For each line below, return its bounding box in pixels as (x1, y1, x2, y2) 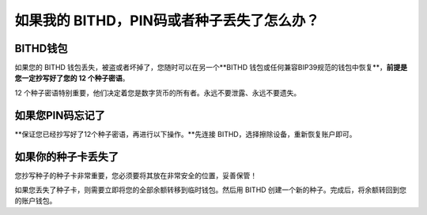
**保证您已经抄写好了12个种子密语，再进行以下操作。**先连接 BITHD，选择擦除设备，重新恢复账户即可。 (14, 129, 357, 139)
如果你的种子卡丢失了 (14, 150, 119, 163)
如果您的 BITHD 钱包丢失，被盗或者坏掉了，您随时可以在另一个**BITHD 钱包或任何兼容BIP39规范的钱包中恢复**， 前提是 (14, 63, 407, 72)
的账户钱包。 (14, 196, 57, 206)
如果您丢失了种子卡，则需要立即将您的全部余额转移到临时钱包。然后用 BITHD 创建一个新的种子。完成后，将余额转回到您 (14, 185, 407, 195)
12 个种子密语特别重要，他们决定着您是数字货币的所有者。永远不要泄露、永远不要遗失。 (14, 87, 301, 98)
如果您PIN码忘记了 (14, 109, 106, 122)
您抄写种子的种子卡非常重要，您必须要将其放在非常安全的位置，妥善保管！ (14, 170, 257, 180)
